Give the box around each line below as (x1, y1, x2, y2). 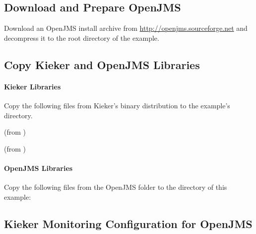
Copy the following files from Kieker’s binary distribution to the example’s (4, 100, 230, 110)
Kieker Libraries (4, 81, 61, 91)
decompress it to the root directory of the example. (4, 32, 159, 43)
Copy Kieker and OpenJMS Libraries (4, 57, 200, 72)
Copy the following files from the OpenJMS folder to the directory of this (4, 182, 227, 192)
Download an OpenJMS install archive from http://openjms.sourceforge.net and (4, 23, 248, 33)
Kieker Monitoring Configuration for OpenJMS (4, 216, 253, 231)
